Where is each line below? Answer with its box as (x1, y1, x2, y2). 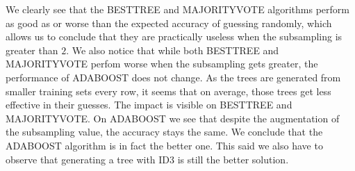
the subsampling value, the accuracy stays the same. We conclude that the (6, 124, 323, 139)
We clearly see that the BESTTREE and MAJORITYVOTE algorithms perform (6, 2, 349, 16)
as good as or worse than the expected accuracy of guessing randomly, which (6, 15, 332, 30)
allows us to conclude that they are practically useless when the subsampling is (6, 29, 342, 44)
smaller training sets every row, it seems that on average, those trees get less (6, 83, 331, 98)
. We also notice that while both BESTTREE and (66, 42, 279, 57)
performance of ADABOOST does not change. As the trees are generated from (6, 70, 341, 84)
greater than (6, 42, 58, 57)
